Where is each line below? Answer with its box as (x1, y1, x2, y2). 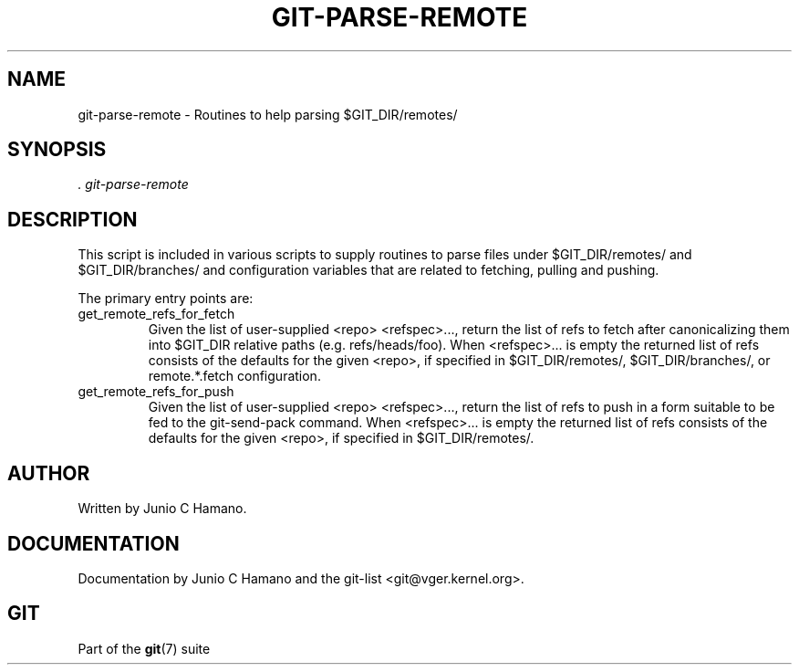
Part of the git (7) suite (78, 640, 211, 656)
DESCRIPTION (7, 207, 138, 231)
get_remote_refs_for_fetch (78, 306, 235, 322)
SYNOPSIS (7, 138, 107, 162)
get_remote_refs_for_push (78, 383, 234, 400)
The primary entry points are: (78, 290, 254, 307)
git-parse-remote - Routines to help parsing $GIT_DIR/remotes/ (78, 106, 458, 122)
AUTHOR (7, 461, 90, 485)
